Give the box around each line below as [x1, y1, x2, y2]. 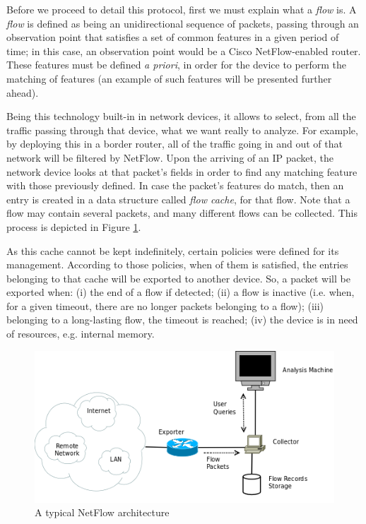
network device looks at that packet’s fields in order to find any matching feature [6, 164, 358, 179]
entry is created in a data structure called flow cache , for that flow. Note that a [6, 191, 350, 206]
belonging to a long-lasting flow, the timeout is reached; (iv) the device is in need [6, 312, 358, 327]
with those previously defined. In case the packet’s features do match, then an [6, 178, 344, 193]
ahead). [6, 85, 39, 100]
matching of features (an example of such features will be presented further [6, 71, 332, 85]
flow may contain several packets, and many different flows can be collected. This [6, 206, 358, 220]
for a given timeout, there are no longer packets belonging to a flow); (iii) [6, 298, 324, 313]
